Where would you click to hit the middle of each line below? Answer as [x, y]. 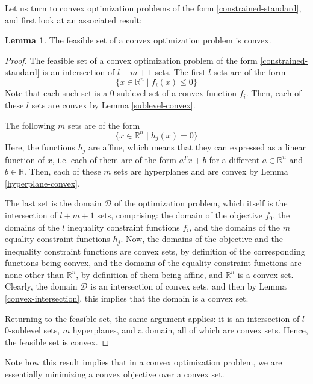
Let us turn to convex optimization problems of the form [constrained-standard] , [153, 8]
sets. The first [180, 72]
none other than [35, 274]
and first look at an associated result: [73, 20]
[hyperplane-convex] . [42, 183]
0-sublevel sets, [33, 330]
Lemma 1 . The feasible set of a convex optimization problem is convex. [138, 40]
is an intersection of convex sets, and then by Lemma [188, 286]
